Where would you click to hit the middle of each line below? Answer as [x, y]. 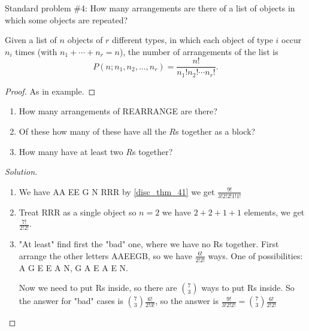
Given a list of [31, 40]
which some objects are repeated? [66, 19]
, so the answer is [187, 301]
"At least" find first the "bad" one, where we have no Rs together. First [149, 244]
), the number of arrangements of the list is [199, 51]
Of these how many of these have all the [93, 131]
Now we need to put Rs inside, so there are [98, 288]
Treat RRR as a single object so [78, 212]
